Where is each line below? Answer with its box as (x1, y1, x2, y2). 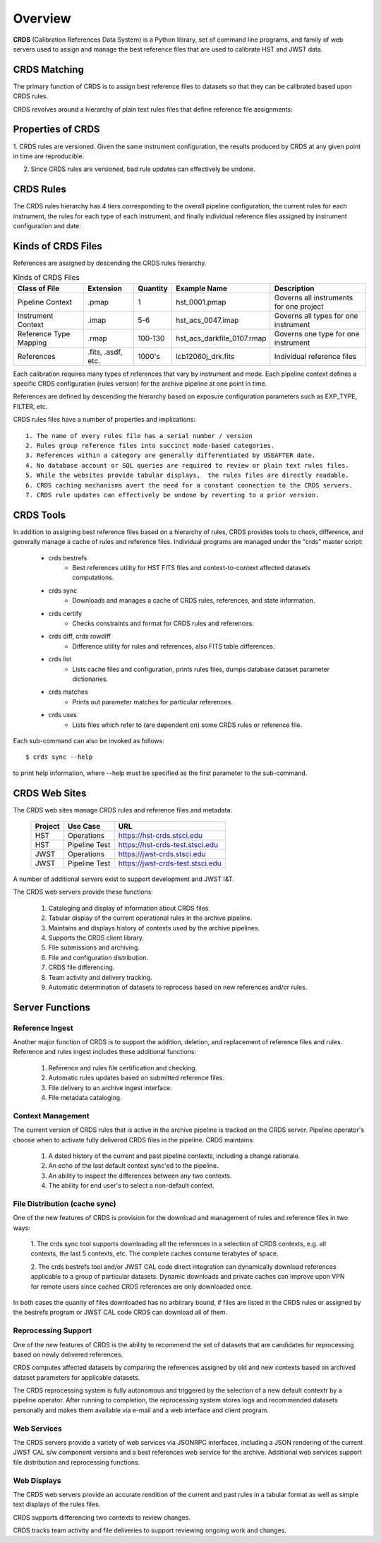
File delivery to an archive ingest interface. (48, 1083, 172, 1092)
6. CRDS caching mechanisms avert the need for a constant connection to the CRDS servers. (25, 481, 353, 489)
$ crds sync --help (25, 753, 93, 761)
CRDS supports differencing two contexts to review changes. (13, 1513, 190, 1522)
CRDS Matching (13, 64, 84, 76)
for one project (274, 301, 324, 311)
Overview (13, 11, 71, 26)
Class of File (17, 283, 60, 293)
